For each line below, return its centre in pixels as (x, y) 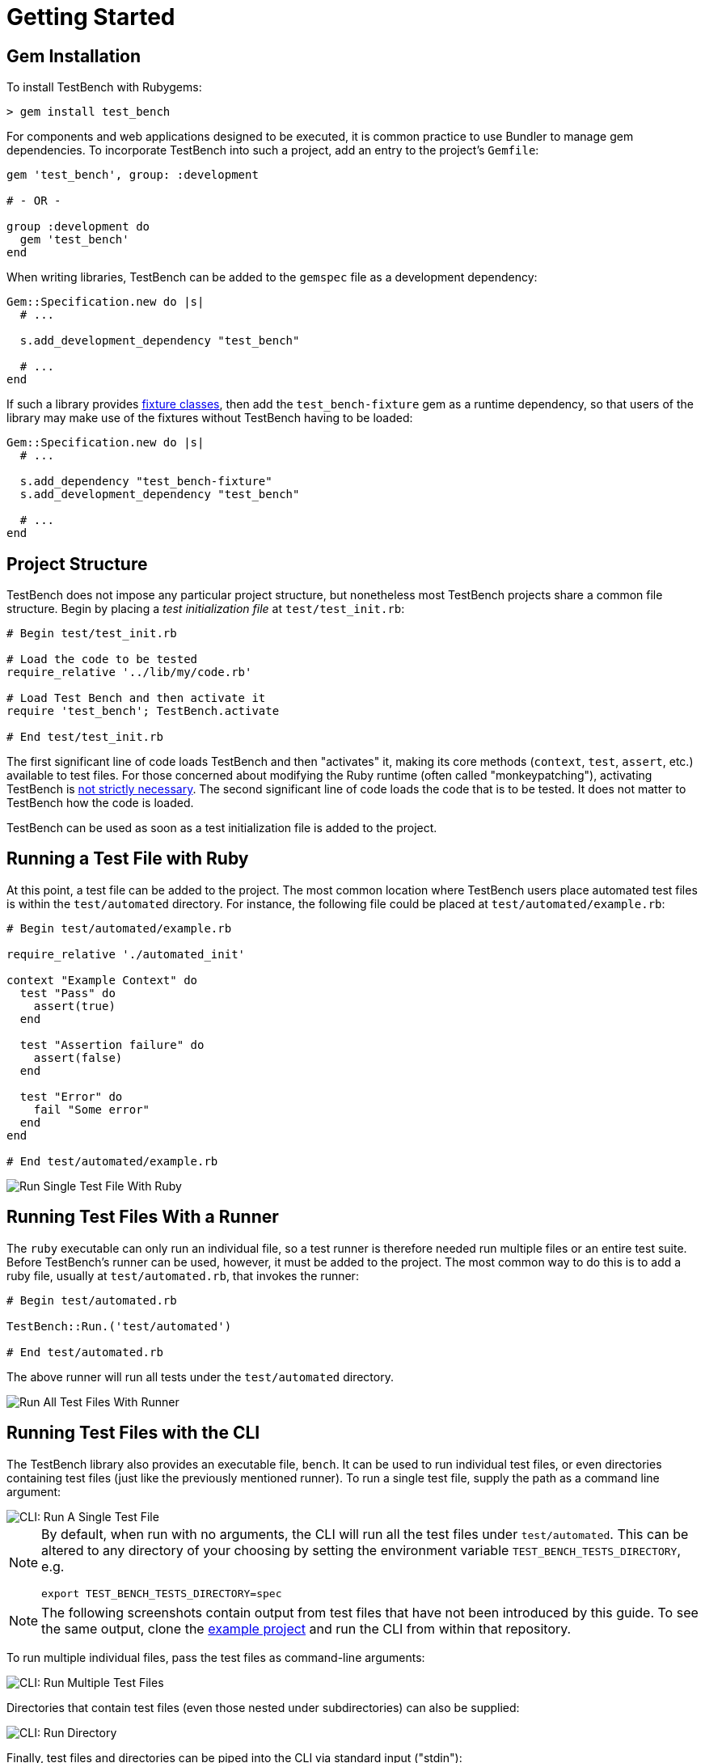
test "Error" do (71, 1096)
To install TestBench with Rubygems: (104, 87)
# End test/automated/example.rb (112, 1161)
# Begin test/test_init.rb (92, 634)
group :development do (78, 227)
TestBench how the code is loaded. (100, 803)
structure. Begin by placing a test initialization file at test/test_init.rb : (206, 609)
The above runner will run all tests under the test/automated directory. (200, 1376)
